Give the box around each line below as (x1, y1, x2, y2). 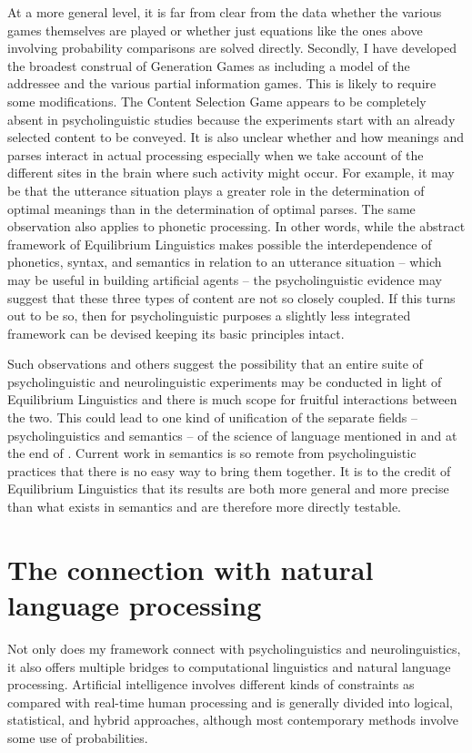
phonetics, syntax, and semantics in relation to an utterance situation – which (7, 252, 442, 271)
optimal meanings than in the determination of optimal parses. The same (7, 198, 416, 218)
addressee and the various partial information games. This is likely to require (7, 74, 437, 93)
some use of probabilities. (7, 728, 148, 747)
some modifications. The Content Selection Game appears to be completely (7, 91, 427, 110)
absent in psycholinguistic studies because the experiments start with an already (7, 109, 456, 128)
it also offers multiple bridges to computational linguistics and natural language (7, 656, 451, 676)
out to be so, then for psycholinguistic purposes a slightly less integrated (7, 306, 411, 325)
